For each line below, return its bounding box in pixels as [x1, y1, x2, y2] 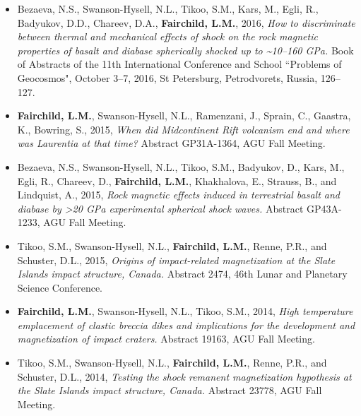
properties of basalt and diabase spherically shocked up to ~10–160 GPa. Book [17, 42, 354, 57]
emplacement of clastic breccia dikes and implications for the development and [17, 317, 355, 332]
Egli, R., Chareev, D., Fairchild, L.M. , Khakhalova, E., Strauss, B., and [17, 173, 337, 188]
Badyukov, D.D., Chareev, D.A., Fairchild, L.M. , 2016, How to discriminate [17, 15, 355, 30]
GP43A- [307, 201, 342, 215]
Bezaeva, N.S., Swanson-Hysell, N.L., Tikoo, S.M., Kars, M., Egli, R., [17, 1, 319, 16]
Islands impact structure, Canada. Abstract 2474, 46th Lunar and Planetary [17, 266, 348, 281]
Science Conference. [17, 280, 102, 295]
